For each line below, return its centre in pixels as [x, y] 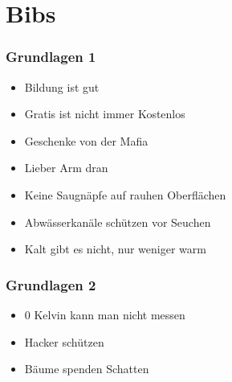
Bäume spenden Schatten [87, 369]
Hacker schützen [64, 341]
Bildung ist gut [62, 86]
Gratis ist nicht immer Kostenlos [105, 114]
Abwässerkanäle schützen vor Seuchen [118, 222]
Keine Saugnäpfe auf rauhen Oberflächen [125, 194]
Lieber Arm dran [66, 168]
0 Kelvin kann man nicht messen [105, 314]
